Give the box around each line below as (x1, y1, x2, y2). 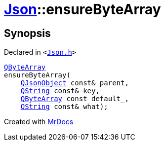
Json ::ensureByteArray (4, 1, 161, 18)
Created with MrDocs (4, 117, 74, 126)
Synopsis (4, 27, 51, 39)
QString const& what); (20, 103, 108, 111)
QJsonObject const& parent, (20, 79, 129, 87)
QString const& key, (20, 87, 100, 95)
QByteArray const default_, (20, 95, 129, 103)
